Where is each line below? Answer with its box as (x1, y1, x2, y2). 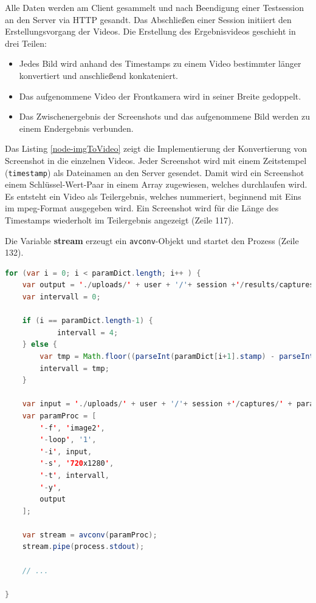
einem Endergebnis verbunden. (19, 121, 134, 134)
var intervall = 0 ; (22, 293, 101, 301)
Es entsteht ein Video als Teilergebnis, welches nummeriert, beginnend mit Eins (5, 189, 301, 202)
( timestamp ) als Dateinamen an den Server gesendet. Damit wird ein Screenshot (5, 166, 304, 179)
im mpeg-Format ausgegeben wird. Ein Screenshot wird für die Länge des (5, 202, 279, 214)
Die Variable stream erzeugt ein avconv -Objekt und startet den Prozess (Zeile (5, 234, 299, 247)
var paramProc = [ (22, 411, 97, 420)
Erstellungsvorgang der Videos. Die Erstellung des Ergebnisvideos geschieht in (5, 25, 296, 38)
